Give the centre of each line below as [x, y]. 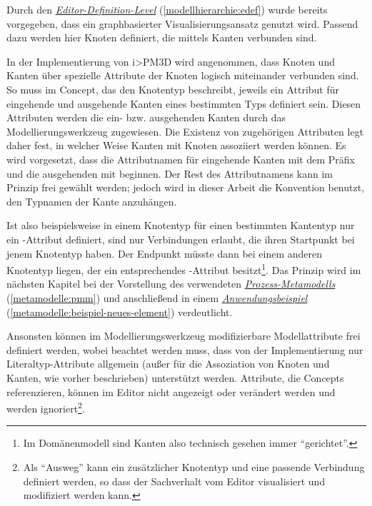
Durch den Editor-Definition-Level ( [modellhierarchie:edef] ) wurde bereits [167, 9]
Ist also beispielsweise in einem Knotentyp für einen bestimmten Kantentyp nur [181, 225]
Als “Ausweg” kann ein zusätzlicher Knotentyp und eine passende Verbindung [194, 466]
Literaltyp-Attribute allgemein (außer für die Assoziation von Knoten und [168, 364]
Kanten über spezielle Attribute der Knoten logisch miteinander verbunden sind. [183, 75]
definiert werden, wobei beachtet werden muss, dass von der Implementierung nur [185, 349]
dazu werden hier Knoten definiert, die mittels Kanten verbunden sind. [162, 37]
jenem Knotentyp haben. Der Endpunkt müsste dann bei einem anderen [165, 253]
